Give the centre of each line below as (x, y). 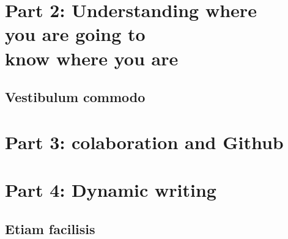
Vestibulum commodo (75, 97)
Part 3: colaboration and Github (144, 142)
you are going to (75, 34)
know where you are (92, 58)
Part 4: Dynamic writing (111, 190)
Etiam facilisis (50, 228)
